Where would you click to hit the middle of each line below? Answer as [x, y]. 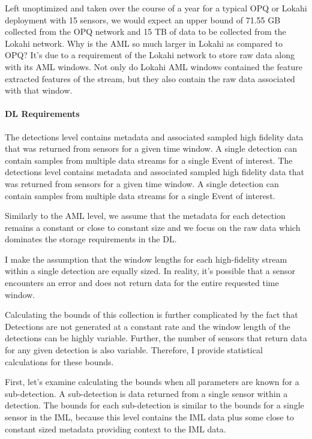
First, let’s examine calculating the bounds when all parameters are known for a [152, 382]
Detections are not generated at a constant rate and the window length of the [148, 326]
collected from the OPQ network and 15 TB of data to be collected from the [145, 31]
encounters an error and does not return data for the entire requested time [142, 283]
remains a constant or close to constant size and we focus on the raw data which [153, 227]
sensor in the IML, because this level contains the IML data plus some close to [149, 417]
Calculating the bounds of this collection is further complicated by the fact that [151, 315]
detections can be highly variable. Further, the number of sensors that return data [156, 338]
